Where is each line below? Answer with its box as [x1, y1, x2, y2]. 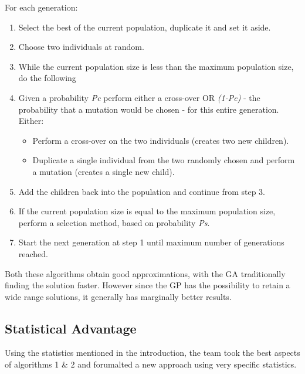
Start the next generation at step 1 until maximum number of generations [18, 236, 284, 248]
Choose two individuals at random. [18, 41, 144, 53]
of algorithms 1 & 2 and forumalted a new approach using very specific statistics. [5, 358, 297, 370]
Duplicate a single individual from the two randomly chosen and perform [32, 154, 295, 166]
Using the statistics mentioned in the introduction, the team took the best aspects [5, 346, 300, 359]
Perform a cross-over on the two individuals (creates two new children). [32, 134, 289, 146]
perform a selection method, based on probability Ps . [18, 216, 210, 228]
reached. [18, 247, 49, 260]
